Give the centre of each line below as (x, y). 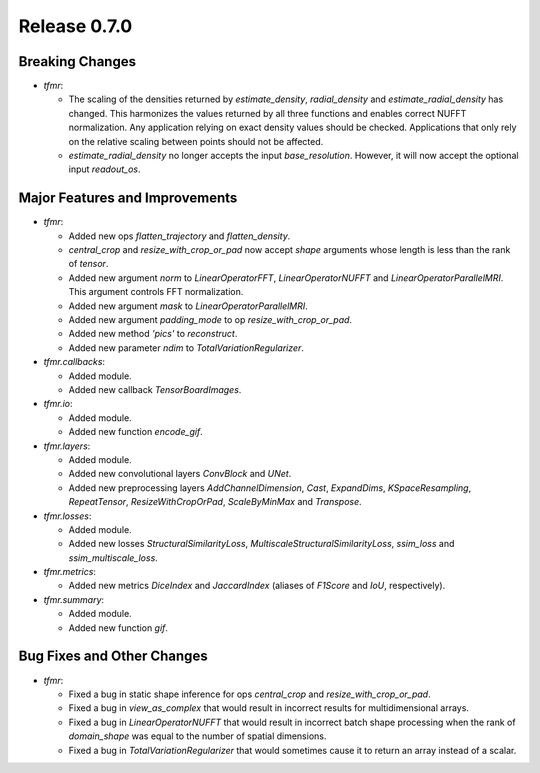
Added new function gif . (118, 627)
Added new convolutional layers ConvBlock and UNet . (180, 474)
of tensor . (88, 264)
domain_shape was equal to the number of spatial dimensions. (197, 736)
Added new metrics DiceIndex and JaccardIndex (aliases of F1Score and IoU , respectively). (257, 586)
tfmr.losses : (67, 516)
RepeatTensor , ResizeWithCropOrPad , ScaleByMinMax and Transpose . (215, 502)
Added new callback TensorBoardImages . (155, 389)
